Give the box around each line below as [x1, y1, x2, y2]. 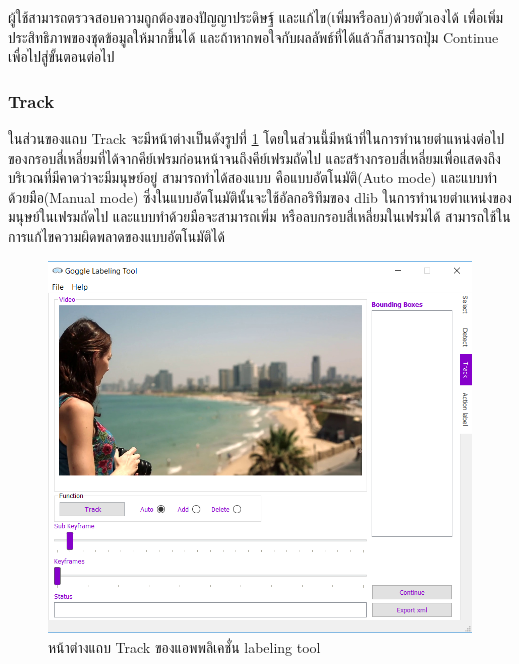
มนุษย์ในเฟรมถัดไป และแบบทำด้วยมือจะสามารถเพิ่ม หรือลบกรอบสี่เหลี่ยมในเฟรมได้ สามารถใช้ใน [8, 206, 511, 227]
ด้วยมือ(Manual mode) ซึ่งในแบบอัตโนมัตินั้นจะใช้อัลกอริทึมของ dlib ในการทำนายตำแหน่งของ [8, 186, 512, 207]
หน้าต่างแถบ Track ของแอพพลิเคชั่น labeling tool [48, 636, 321, 657]
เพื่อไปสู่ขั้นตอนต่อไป [8, 46, 115, 67]
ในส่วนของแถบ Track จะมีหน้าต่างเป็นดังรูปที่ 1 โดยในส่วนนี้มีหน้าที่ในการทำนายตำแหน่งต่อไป [8, 128, 505, 148]
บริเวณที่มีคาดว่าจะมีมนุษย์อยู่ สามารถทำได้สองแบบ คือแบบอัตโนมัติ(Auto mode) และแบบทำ [8, 167, 498, 188]
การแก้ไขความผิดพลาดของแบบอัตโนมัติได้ [8, 225, 225, 246]
